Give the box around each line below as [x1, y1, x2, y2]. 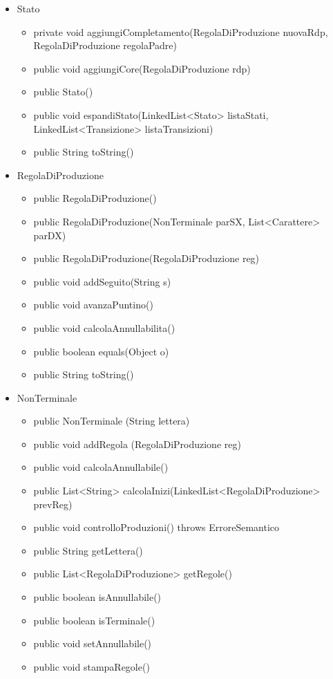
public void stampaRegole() [33, 659, 150, 673]
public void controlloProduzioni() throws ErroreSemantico [33, 520, 280, 534]
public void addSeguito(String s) [33, 274, 171, 288]
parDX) [33, 227, 66, 242]
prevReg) [33, 496, 73, 511]
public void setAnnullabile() [33, 636, 152, 651]
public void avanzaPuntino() [33, 297, 153, 312]
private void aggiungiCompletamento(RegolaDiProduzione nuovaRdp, [33, 24, 328, 39]
